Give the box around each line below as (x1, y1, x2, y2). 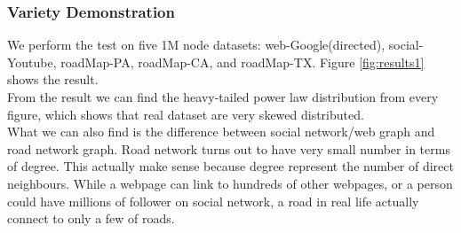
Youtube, (7, 52, 57, 71)
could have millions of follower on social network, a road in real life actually (7, 191, 419, 210)
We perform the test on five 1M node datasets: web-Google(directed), (7, 35, 385, 54)
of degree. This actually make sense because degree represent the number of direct (7, 157, 454, 175)
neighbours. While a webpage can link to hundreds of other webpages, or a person (7, 174, 453, 192)
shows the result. (7, 70, 99, 89)
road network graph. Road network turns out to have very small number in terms (7, 139, 450, 158)
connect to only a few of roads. (7, 209, 175, 228)
